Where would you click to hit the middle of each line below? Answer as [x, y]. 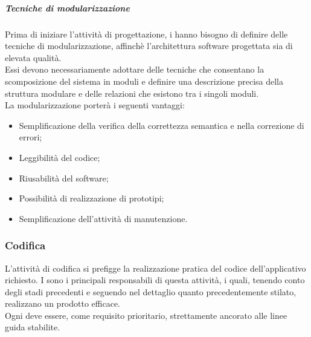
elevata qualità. [33, 57]
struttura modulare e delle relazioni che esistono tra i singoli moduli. [132, 93]
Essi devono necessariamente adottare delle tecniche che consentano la [135, 69]
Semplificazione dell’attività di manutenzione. [103, 218]
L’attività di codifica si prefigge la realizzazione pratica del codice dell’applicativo [155, 268]
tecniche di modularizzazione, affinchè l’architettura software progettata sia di [149, 46]
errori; [30, 137]
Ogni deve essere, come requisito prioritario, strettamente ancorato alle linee [146, 315]
